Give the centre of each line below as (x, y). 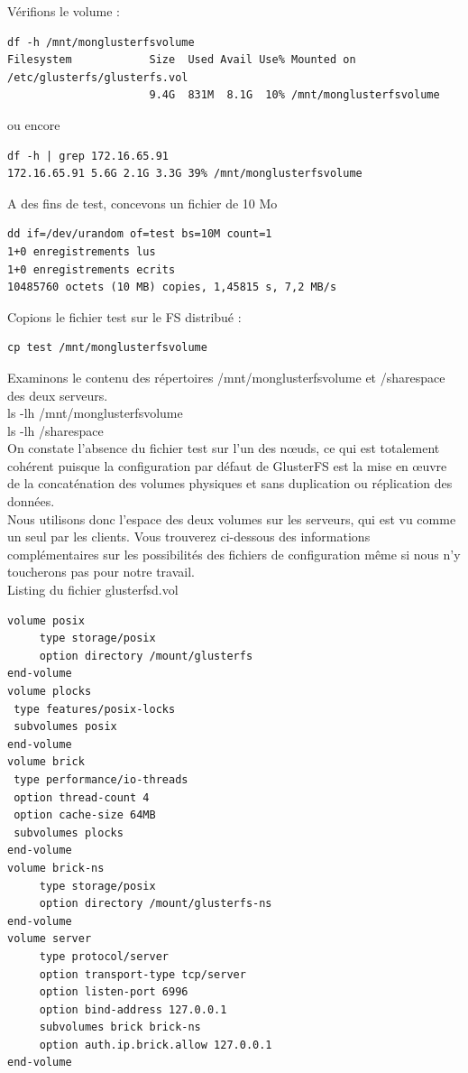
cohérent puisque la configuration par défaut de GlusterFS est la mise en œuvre (227, 465)
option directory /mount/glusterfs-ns (156, 904)
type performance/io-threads (101, 779)
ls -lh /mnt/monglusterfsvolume (95, 413)
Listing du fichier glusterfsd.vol (93, 590)
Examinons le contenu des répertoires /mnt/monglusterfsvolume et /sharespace (226, 377)
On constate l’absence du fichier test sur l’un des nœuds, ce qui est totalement (224, 448)
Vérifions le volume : (64, 11)
